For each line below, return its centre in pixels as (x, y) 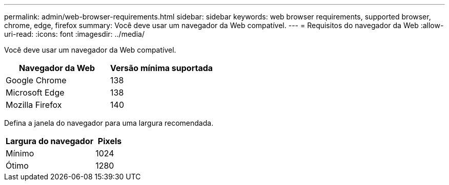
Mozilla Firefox (34, 105)
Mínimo (20, 153)
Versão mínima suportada (162, 68)
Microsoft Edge (35, 92)
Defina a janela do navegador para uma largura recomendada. (109, 123)
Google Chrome (36, 80)
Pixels (110, 141)
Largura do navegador (50, 141)
